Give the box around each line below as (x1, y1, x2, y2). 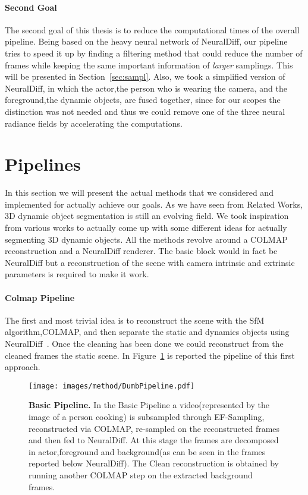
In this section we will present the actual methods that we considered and (5, 186, 274, 199)
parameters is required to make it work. (5, 268, 149, 280)
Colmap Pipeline (5, 291, 75, 303)
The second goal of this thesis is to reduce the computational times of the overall (5, 23, 300, 36)
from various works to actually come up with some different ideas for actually (5, 221, 287, 234)
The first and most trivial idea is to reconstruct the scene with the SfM (5, 314, 265, 326)
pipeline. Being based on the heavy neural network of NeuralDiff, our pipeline (5, 35, 288, 48)
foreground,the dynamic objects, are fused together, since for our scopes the (5, 93, 281, 106)
